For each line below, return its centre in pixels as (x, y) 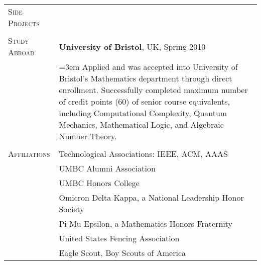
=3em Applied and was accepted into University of (148, 67)
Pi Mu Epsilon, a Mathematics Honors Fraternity (146, 224)
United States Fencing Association (119, 238)
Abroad (21, 52)
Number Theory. (88, 136)
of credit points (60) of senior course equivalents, (144, 101)
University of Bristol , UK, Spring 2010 (132, 46)
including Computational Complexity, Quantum (143, 113)
